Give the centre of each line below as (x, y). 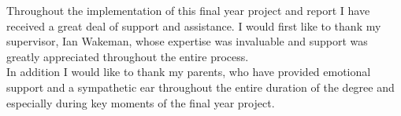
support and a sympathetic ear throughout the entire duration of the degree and (200, 87)
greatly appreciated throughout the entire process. (128, 56)
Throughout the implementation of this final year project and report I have (188, 10)
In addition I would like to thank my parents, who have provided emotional (189, 72)
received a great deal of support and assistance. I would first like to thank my (194, 25)
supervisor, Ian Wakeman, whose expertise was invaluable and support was (187, 41)
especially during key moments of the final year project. (141, 102)
